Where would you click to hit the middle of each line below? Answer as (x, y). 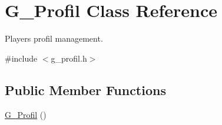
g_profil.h (69, 58)
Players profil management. (54, 38)
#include (21, 58)
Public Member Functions (85, 89)
